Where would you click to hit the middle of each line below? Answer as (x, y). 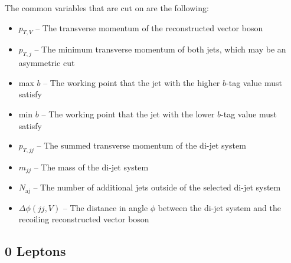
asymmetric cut (47, 63)
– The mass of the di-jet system (91, 167)
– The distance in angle (105, 207)
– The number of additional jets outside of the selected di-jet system (157, 187)
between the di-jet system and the (219, 207)
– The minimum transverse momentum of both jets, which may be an (160, 49)
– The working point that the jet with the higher (132, 82)
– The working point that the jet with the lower (128, 114)
